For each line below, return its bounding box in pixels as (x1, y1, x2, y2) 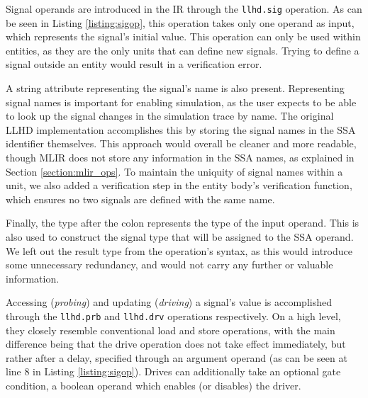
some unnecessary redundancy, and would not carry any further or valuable (6, 257, 333, 272)
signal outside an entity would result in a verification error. (6, 57, 262, 72)
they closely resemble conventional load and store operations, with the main (6, 322, 335, 337)
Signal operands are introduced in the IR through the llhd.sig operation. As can (6, 1, 362, 16)
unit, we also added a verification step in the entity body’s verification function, (6, 178, 352, 193)
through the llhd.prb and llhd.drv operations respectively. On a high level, (6, 308, 341, 323)
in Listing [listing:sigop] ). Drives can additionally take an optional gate (33, 364, 341, 379)
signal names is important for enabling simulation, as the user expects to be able (6, 94, 357, 109)
